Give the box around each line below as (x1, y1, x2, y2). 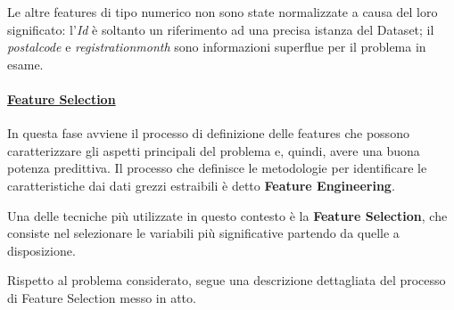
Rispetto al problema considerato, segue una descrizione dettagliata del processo (7, 271, 446, 290)
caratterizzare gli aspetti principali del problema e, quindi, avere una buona (7, 141, 420, 159)
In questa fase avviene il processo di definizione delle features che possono (7, 124, 409, 143)
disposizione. (7, 241, 76, 259)
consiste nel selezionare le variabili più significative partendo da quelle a (7, 224, 400, 242)
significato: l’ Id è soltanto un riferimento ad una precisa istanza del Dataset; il (7, 20, 434, 38)
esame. (7, 54, 44, 73)
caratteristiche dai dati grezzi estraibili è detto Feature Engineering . (7, 175, 395, 194)
